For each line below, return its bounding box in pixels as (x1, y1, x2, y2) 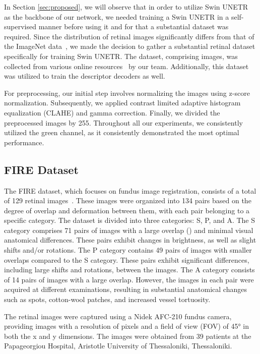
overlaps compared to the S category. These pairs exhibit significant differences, (4, 254, 249, 265)
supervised (4, 21, 36, 32)
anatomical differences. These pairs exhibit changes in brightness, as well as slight (4, 234, 256, 245)
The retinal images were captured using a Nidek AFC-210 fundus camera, (4, 311, 232, 321)
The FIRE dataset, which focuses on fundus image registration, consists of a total (4, 185, 256, 196)
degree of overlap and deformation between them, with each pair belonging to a (4, 205, 250, 215)
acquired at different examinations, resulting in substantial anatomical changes (4, 284, 247, 294)
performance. (4, 137, 44, 147)
